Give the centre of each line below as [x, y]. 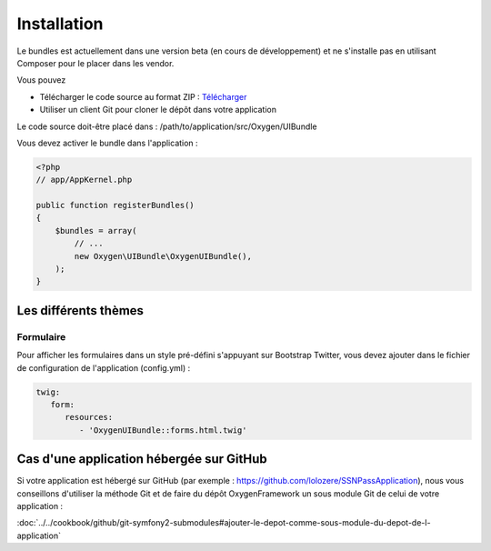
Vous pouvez [41, 80]
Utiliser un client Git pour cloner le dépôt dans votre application [158, 110]
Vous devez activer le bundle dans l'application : [108, 143]
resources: [89, 417]
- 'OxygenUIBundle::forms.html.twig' [163, 430]
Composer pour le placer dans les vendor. [95, 63]
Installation [60, 24]
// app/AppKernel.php [84, 180]
